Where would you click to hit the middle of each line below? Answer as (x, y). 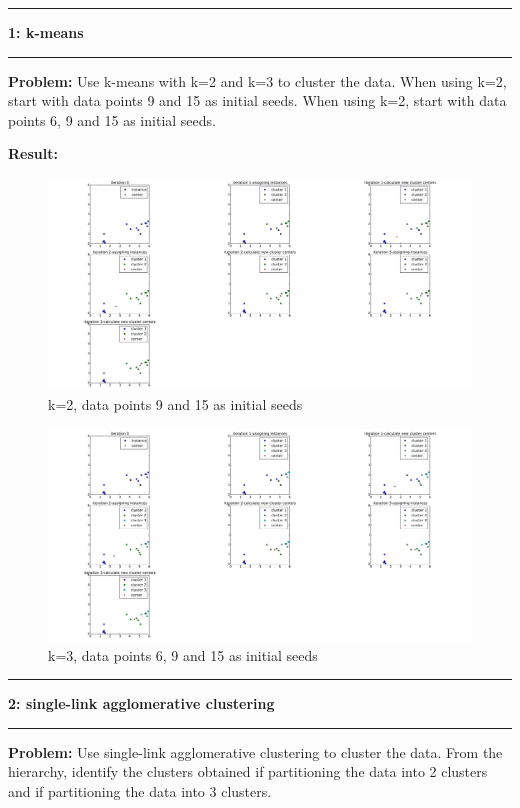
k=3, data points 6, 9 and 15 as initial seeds (183, 654)
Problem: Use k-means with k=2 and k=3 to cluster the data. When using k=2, (257, 80)
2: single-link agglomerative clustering (141, 703)
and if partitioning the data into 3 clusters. (140, 790)
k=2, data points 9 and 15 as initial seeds (175, 403)
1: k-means (46, 32)
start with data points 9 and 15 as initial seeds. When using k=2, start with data (257, 100)
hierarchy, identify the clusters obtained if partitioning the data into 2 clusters (248, 771)
